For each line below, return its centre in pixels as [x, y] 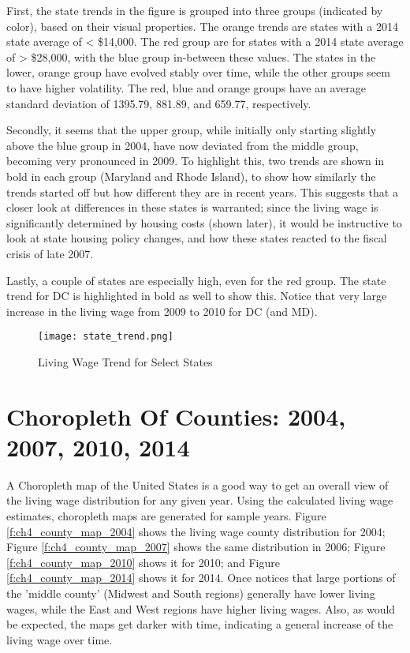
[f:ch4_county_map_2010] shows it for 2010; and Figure [143, 562]
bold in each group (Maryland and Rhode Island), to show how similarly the [191, 176]
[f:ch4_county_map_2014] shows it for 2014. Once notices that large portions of [201, 578]
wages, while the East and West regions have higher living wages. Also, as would [201, 608]
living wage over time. [60, 639]
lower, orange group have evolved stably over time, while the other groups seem [198, 72]
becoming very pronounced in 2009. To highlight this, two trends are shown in [196, 161]
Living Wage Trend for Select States [125, 361]
